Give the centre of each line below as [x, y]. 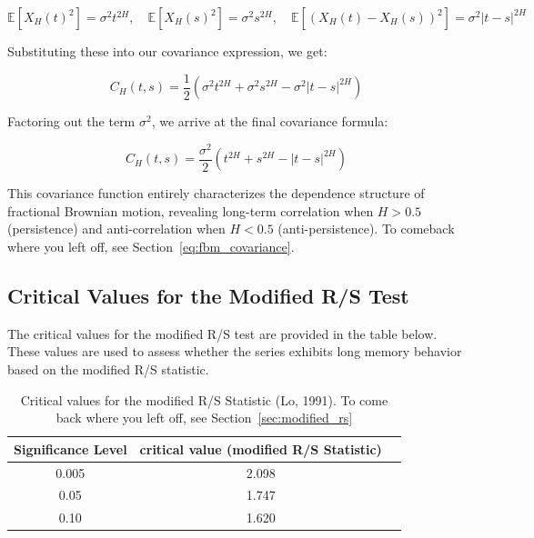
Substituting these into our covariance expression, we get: [167, 51]
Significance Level [71, 448]
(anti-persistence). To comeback [366, 229]
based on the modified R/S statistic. [108, 369]
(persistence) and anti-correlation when [116, 229]
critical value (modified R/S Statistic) [261, 448]
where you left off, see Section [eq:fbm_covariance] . [151, 246]
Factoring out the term [71, 121]
